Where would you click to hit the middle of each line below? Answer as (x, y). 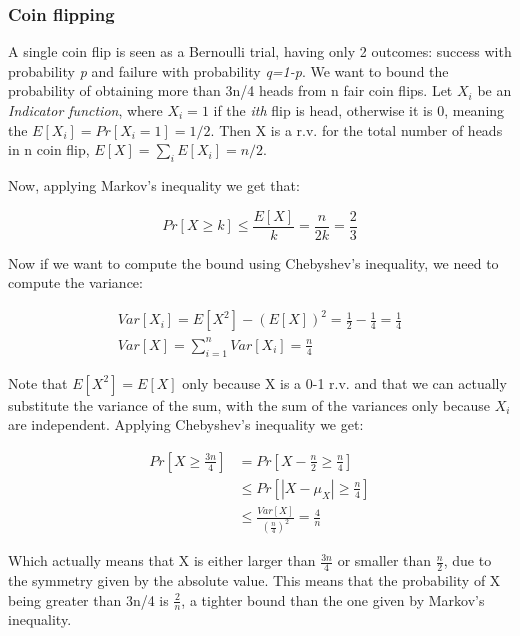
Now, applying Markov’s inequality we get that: (154, 184)
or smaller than (384, 560)
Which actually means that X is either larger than (162, 560)
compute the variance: (75, 282)
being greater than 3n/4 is (88, 599)
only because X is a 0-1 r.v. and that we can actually (344, 382)
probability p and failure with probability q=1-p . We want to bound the (228, 70)
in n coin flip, (49, 149)
